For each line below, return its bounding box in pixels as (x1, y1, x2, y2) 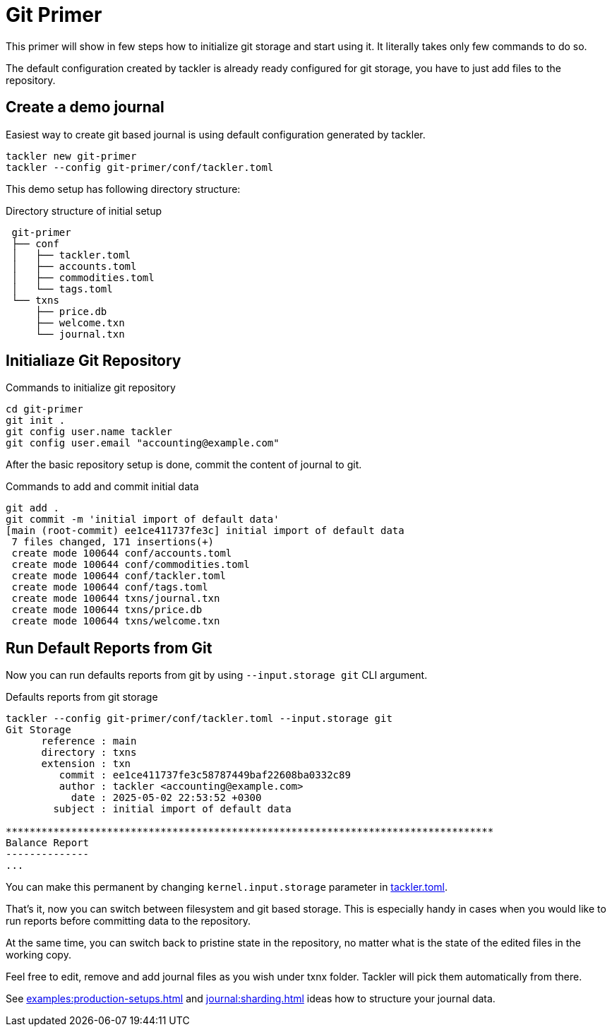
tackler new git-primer (6, 150, 137, 162)
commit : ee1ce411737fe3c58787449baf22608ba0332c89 (59, 769, 351, 781)
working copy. (6, 949, 71, 961)
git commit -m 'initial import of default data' (6, 514, 280, 526)
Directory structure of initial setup (6, 204, 162, 217)
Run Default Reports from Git (6, 639, 212, 657)
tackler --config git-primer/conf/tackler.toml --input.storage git (6, 713, 392, 725)
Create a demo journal (6, 98, 164, 117)
